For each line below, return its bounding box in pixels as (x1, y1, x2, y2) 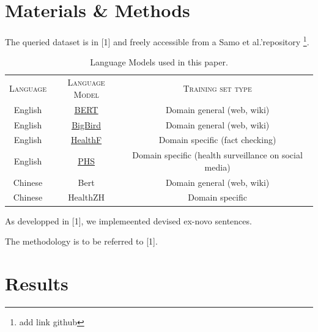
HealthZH (68, 191, 105, 204)
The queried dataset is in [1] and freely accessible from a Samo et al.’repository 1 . (5, 34, 309, 48)
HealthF (71, 133, 102, 146)
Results (5, 270, 68, 295)
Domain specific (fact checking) (158, 133, 276, 146)
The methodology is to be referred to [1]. (5, 235, 158, 248)
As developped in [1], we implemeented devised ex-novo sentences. (5, 214, 252, 227)
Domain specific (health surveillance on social (132, 149, 303, 161)
